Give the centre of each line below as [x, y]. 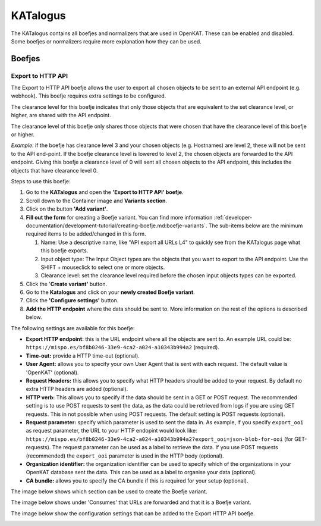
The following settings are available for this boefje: [73, 328]
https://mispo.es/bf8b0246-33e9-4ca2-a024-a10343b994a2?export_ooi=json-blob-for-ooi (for [160, 439]
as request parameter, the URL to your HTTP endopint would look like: [111, 431]
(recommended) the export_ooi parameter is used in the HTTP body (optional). [125, 456]
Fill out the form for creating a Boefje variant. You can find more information [119, 217]
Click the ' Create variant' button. [66, 284]
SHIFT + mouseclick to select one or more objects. [103, 267]
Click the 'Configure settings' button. [72, 300]
